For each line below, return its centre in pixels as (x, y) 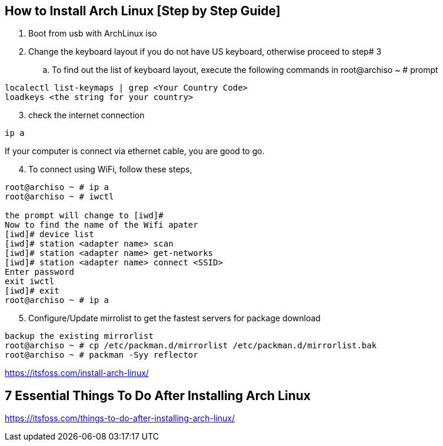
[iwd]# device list (49, 234)
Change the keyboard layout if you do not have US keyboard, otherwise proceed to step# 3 (205, 52)
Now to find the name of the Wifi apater (101, 225)
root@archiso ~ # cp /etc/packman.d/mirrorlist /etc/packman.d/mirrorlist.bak (191, 346)
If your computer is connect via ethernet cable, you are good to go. (135, 151)
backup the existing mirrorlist (79, 336)
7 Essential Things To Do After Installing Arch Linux (158, 395)
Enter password (40, 272)
